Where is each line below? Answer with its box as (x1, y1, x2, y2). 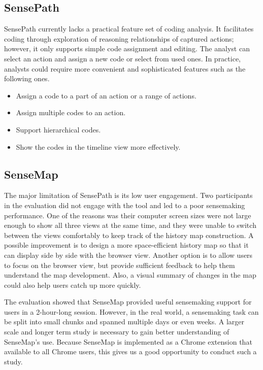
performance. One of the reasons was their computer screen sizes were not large (4, 210, 251, 220)
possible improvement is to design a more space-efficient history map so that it (4, 240, 249, 250)
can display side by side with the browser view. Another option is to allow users (4, 249, 253, 260)
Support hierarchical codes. (16, 124, 101, 134)
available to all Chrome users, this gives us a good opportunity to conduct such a (4, 346, 257, 357)
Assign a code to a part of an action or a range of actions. (16, 90, 196, 100)
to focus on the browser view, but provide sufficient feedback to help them (4, 259, 235, 270)
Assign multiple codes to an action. (16, 107, 126, 118)
